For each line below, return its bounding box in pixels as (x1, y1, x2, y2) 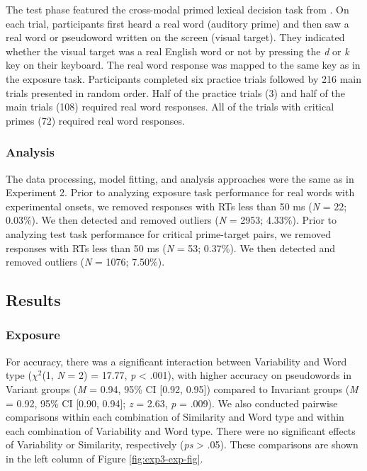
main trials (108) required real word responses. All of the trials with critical (6, 99, 334, 114)
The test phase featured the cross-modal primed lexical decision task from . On (6, 2, 349, 16)
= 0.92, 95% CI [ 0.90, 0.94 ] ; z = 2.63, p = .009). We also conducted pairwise (6, 395, 338, 410)
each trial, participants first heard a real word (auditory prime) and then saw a (6, 16, 349, 30)
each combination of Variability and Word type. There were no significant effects (6, 423, 356, 438)
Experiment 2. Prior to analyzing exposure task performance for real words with (6, 185, 355, 200)
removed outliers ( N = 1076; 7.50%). (6, 254, 165, 269)
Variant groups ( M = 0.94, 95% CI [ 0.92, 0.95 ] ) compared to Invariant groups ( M (6, 381, 358, 396)
